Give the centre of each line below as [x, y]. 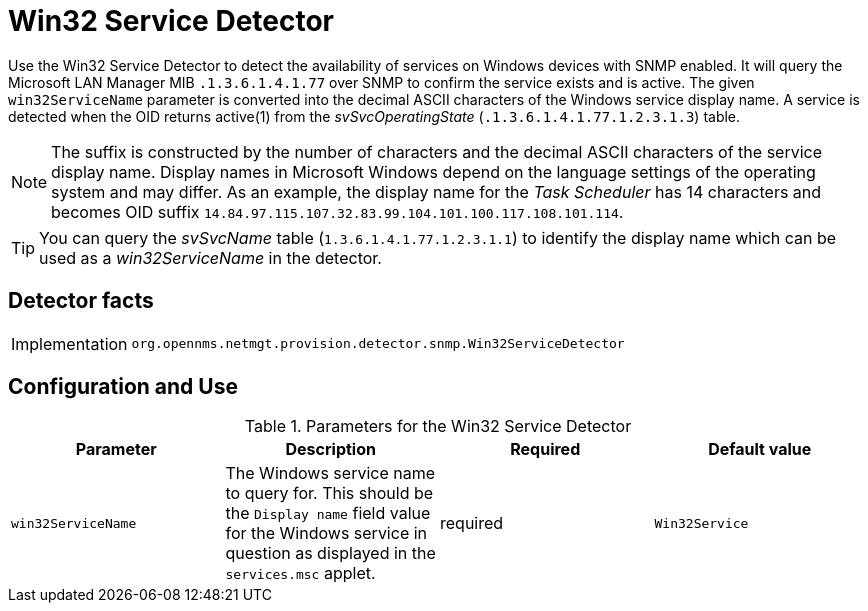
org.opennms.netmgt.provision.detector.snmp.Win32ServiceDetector [378, 344]
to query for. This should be [329, 493]
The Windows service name [330, 473]
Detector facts [81, 301]
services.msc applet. [300, 573]
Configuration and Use [123, 387]
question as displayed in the [330, 553]
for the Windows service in [326, 533]
